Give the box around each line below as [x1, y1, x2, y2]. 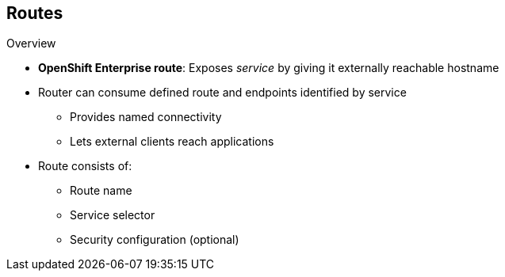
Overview [6, 36, 56, 51]
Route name [70, 184, 132, 198]
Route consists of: [38, 159, 132, 173]
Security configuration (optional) [70, 233, 239, 247]
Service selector [70, 208, 155, 222]
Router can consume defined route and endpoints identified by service [38, 85, 407, 100]
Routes [6, 3, 63, 23]
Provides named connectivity [70, 110, 222, 124]
